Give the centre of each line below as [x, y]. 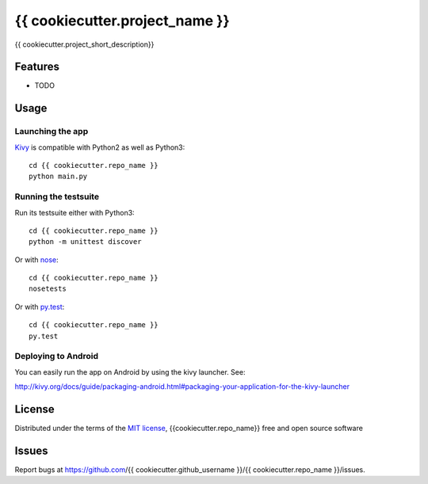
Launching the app [52, 131]
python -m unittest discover [85, 242]
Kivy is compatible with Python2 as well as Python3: [100, 147]
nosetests [48, 289]
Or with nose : [36, 259]
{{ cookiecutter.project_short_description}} [84, 44]
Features [37, 67]
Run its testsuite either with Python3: [75, 212]
